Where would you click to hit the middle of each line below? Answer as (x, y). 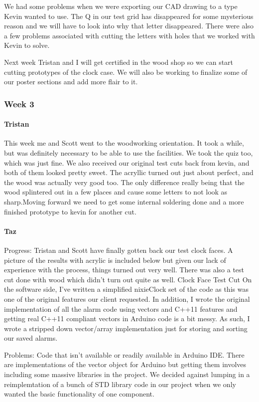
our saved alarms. (31, 338)
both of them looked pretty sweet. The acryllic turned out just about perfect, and (129, 172)
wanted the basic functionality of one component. (79, 394)
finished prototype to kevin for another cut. (70, 211)
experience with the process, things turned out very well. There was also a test (124, 270)
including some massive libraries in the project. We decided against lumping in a (127, 374)
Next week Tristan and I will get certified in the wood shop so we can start (119, 62)
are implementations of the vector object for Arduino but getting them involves (125, 364)
